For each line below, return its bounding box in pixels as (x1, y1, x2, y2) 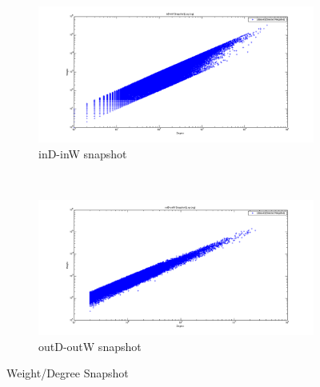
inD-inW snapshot (38, 145, 127, 162)
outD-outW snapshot (38, 337, 142, 354)
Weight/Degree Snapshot (6, 365, 129, 381)
